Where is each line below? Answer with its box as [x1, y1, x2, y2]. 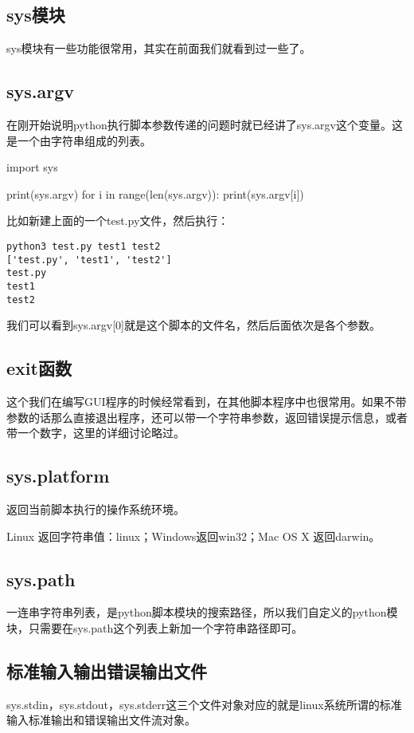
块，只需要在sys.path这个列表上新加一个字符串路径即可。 [6, 620, 303, 636]
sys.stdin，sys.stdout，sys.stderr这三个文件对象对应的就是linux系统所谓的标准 [6, 696, 402, 712]
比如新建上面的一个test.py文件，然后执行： [6, 212, 229, 229]
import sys [6, 159, 58, 175]
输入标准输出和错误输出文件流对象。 [6, 711, 196, 728]
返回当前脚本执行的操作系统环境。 [6, 501, 185, 518]
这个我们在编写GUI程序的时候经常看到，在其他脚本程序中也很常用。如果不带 [6, 393, 407, 410]
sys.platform [6, 463, 110, 488]
